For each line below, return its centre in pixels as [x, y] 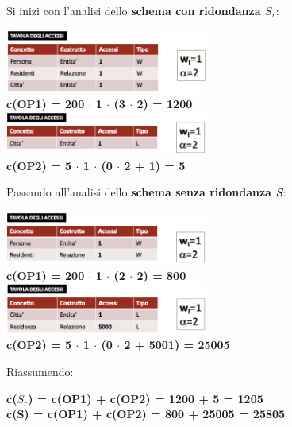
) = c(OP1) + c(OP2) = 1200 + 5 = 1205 [146, 398]
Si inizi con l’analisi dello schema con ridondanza [134, 10]
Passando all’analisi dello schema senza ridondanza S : [146, 192]
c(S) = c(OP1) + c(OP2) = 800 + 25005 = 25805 [146, 414]
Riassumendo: [40, 371]
